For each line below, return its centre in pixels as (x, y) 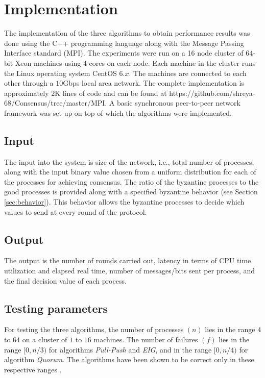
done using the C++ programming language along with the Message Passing (124, 43)
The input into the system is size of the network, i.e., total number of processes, (129, 161)
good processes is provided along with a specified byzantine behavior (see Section (131, 192)
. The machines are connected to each (188, 73)
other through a (29, 83)
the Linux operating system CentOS (61, 73)
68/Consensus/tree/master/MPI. (56, 103)
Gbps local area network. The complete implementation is (153, 83)
